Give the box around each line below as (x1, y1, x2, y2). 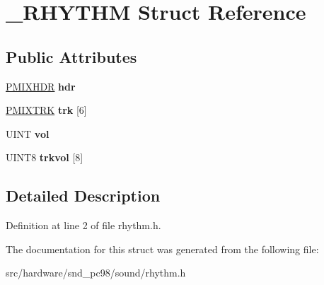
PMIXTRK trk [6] (6, 103, 87, 117)
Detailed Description (6, 185, 161, 207)
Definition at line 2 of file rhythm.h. (6, 218, 161, 233)
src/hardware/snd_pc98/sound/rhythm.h (6, 265, 186, 280)
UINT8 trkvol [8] (6, 150, 83, 165)
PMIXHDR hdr (6, 78, 76, 93)
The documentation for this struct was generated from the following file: (6, 241, 319, 256)
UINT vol (6, 126, 50, 141)
